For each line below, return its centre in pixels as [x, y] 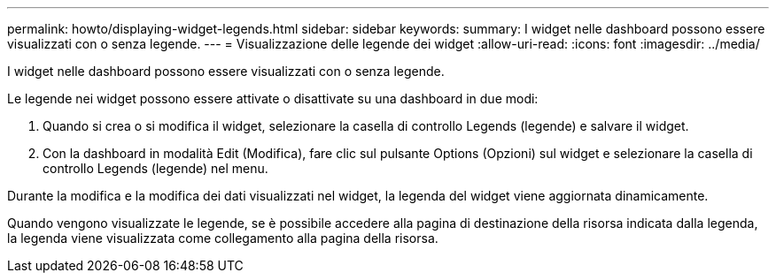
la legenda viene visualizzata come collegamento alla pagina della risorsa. [223, 238]
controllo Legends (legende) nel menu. [155, 168]
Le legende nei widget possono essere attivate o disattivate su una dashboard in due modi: [273, 98]
